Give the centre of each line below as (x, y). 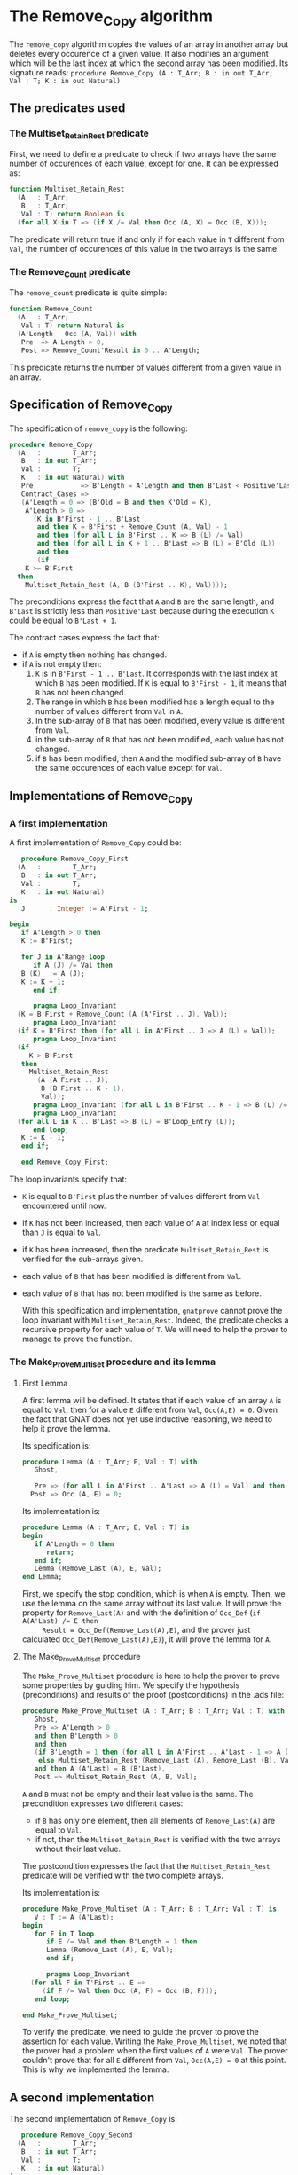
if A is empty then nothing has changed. (94, 655)
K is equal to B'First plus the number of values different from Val (141, 1197)
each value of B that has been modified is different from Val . (132, 1276)
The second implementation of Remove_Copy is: (93, 2119)
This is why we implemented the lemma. (95, 2069)
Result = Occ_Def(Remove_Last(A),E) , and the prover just (146, 1630)
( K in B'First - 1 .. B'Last (86, 519)
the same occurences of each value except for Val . (129, 768)
